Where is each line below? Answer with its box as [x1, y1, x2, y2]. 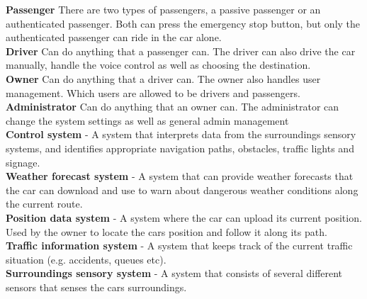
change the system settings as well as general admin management [6, 113, 289, 128]
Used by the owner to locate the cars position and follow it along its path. [6, 224, 327, 239]
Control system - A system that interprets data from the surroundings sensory [6, 127, 356, 142]
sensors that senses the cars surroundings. [6, 279, 187, 294]
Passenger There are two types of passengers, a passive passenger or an [6, 2, 321, 16]
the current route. [6, 196, 83, 211]
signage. [6, 154, 40, 169]
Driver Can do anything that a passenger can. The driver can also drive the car [6, 43, 356, 58]
